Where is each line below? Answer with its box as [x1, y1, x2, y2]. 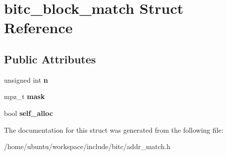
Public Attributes [4, 51, 96, 66]
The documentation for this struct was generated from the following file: [4, 124, 224, 135]
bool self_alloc [4, 107, 53, 118]
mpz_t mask [4, 91, 45, 102]
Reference [4, 17, 73, 38]
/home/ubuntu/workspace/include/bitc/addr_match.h [4, 141, 170, 152]
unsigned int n [4, 74, 48, 85]
